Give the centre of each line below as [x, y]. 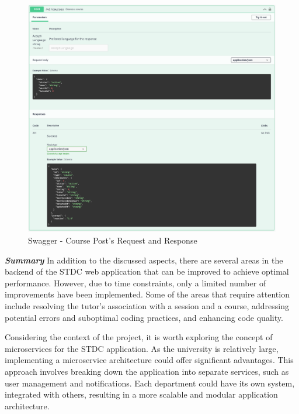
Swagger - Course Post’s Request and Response [113, 240]
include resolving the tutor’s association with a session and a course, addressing [147, 305]
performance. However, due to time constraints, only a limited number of [135, 283]
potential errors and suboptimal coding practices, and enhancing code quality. [144, 317]
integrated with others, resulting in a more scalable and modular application [141, 394]
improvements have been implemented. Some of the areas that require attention [147, 294]
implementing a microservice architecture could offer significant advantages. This [149, 360]
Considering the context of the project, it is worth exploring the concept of [139, 337]
